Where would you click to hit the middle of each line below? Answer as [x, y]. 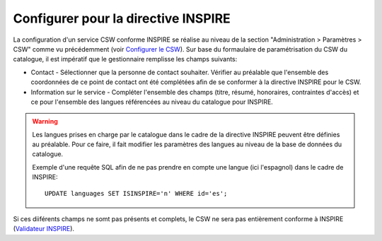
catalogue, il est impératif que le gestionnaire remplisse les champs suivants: [125, 59]
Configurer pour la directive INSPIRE [122, 18]
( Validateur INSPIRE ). [44, 229]
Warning [45, 122]
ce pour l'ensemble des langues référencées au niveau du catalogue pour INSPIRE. [152, 102]
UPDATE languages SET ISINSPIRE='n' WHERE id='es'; [136, 193]
